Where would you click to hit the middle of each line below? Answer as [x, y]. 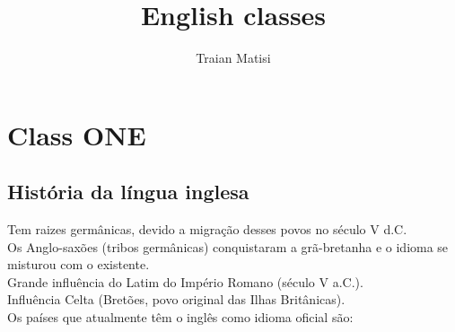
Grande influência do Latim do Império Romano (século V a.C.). [185, 281]
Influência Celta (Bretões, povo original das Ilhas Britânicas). [176, 299]
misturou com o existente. [79, 264]
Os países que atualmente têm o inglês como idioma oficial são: [180, 317]
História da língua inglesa [128, 192]
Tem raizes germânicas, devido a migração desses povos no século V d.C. [207, 229]
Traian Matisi [233, 58]
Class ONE [77, 134]
